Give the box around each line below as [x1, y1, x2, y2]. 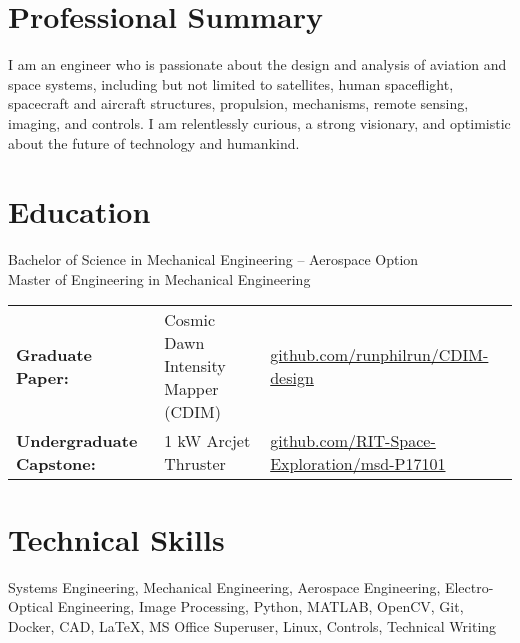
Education [8, 191, 151, 232]
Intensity [164, 354, 226, 378]
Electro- [444, 576, 494, 597]
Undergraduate [16, 429, 138, 453]
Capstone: [16, 452, 96, 476]
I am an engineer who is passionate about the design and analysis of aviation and [8, 54, 507, 75]
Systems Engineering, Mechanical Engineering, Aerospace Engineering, [8, 576, 441, 597]
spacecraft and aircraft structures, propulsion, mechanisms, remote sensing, [8, 93, 469, 114]
